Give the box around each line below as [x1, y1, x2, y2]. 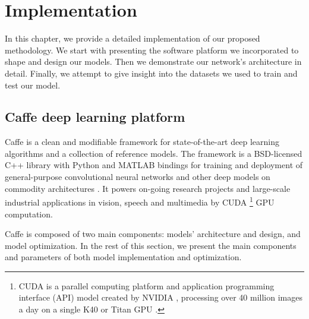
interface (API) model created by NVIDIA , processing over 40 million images [18, 291, 302, 304]
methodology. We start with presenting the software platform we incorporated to [5, 43, 299, 56]
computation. [5, 207, 53, 220]
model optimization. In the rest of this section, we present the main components [5, 239, 297, 251]
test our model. [5, 78, 61, 91]
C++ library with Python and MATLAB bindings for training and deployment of [5, 159, 303, 171]
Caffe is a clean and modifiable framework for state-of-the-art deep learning [5, 135, 279, 148]
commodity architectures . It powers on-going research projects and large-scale [5, 182, 291, 194]
